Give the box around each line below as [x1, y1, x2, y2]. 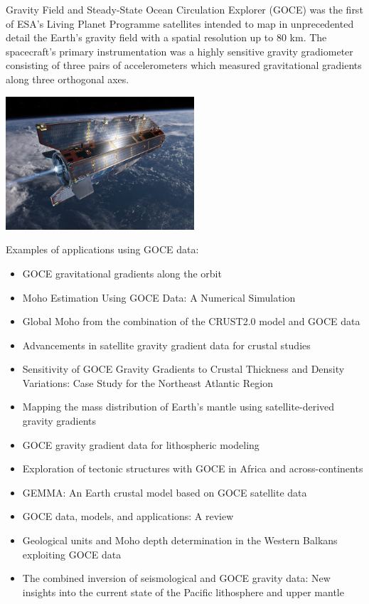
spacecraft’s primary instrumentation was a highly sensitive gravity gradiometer [6, 43, 353, 58]
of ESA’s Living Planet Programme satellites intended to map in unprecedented [6, 16, 354, 31]
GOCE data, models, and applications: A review [22, 509, 234, 524]
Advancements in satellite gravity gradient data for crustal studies [22, 337, 311, 352]
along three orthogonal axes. [6, 71, 129, 86]
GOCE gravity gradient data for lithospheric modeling [22, 437, 260, 452]
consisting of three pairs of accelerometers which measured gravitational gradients [6, 58, 362, 73]
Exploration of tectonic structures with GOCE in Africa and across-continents [22, 461, 363, 476]
